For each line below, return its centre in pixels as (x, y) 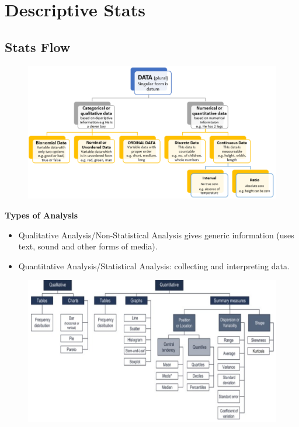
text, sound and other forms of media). (88, 246)
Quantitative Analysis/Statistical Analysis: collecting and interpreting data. (154, 265)
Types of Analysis (41, 215)
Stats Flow (38, 46)
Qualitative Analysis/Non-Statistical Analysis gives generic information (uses (156, 235)
